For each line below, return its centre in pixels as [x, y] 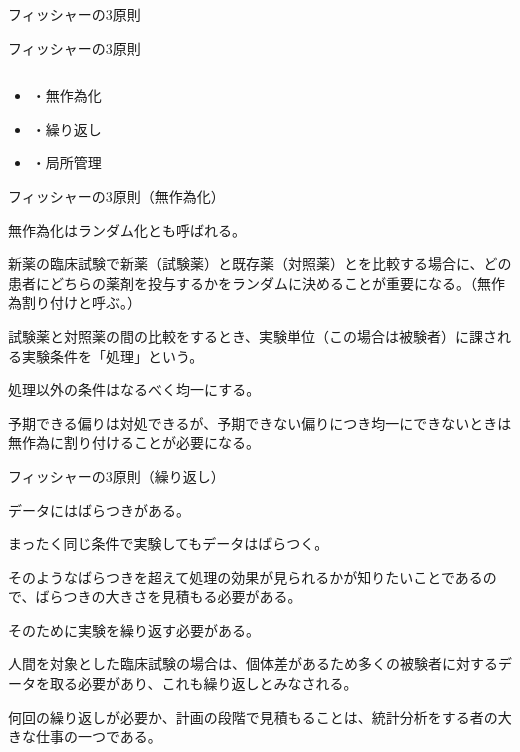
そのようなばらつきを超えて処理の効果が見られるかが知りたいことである [245, 576]
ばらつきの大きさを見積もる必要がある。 [168, 596]
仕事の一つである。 [98, 736]
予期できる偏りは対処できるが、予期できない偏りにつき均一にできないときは [260, 422]
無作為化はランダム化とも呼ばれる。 [127, 229]
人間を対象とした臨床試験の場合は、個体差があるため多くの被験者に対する [253, 663]
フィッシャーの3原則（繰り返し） [116, 475]
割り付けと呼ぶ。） [81, 302]
